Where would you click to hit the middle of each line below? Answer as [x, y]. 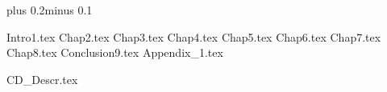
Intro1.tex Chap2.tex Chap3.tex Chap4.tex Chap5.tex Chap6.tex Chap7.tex [194, 36]
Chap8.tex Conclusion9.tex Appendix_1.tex [115, 52]
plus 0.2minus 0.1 [50, 10]
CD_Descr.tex [42, 79]
